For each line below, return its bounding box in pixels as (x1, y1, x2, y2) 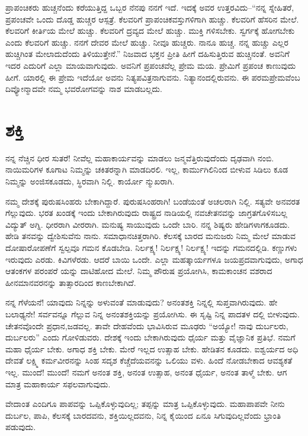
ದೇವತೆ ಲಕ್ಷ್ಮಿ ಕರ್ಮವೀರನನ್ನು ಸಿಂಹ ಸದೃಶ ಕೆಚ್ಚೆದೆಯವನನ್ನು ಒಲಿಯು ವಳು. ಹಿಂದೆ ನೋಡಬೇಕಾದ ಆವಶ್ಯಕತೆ (5, 354, 293, 367)
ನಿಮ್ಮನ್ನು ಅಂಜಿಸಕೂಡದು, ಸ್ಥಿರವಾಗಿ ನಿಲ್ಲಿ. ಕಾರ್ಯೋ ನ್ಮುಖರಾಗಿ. (5, 175, 175, 187)
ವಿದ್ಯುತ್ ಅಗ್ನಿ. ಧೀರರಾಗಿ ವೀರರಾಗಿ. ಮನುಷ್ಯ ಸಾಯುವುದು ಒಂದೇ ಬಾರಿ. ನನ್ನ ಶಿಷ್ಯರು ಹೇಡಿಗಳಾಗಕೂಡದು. (5, 218, 290, 230)
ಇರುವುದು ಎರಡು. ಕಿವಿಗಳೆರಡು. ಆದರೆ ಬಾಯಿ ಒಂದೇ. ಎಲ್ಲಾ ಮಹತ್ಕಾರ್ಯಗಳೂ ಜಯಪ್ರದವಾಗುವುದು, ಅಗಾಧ (5, 253, 303, 265)
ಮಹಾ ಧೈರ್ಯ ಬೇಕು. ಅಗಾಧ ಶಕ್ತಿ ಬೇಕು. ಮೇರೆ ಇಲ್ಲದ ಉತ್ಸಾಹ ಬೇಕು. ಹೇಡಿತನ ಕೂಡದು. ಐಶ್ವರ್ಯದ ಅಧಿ (5, 342, 299, 355)
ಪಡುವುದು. (5, 421, 36, 433)
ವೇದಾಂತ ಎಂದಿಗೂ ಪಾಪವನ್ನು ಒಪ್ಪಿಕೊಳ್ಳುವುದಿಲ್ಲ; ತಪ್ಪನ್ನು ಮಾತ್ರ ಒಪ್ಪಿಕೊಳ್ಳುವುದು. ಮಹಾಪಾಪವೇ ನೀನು (5, 397, 285, 410)
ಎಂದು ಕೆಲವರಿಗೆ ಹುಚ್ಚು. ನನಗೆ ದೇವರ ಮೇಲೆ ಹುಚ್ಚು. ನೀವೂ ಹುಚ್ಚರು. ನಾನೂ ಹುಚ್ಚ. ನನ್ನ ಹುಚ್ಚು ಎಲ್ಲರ (5, 36, 288, 48)
